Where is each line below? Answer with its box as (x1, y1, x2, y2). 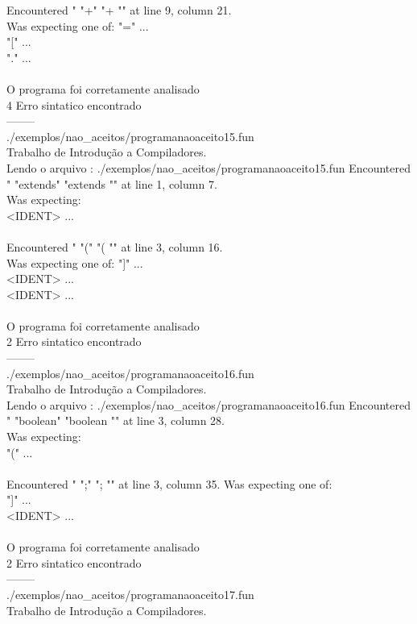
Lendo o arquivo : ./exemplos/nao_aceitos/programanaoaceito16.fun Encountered (6, 396, 411, 413)
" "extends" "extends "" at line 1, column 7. (6, 175, 217, 192)
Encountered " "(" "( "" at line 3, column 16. (6, 238, 223, 255)
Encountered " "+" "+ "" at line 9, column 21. (6, 2, 232, 18)
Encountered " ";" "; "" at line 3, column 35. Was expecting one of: (6, 475, 332, 492)
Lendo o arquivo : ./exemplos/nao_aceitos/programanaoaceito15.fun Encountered (6, 159, 411, 176)
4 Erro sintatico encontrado (6, 96, 142, 113)
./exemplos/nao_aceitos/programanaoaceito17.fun (6, 585, 254, 602)
